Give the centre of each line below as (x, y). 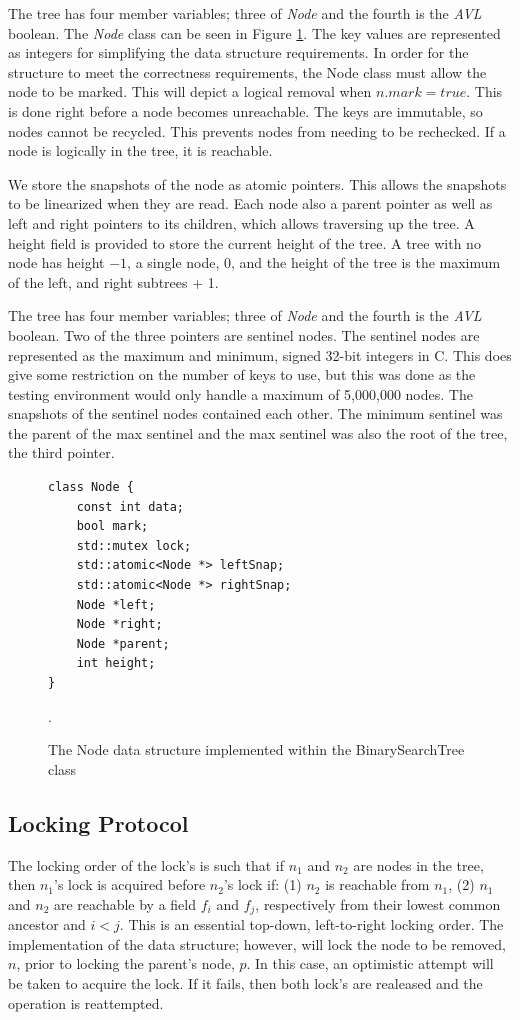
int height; (116, 663)
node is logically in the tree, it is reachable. (140, 150)
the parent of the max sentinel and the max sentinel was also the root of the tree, (258, 432)
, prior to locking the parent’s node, (125, 963)
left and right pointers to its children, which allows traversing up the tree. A (241, 222)
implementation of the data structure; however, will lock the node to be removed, (257, 943)
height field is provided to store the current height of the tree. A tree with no (244, 242)
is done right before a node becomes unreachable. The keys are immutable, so (245, 110)
